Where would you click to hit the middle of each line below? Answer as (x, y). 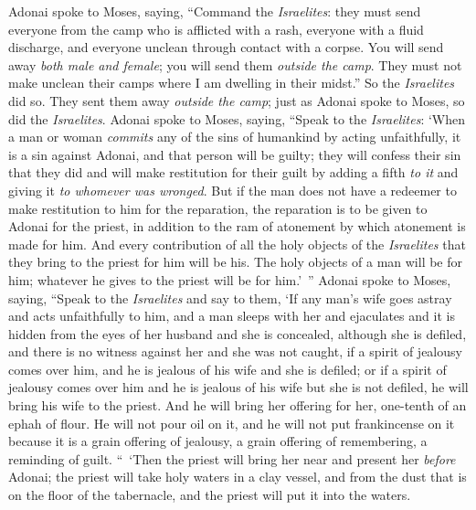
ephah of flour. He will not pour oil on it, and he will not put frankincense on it (232, 423)
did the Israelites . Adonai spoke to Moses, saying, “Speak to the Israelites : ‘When (237, 118)
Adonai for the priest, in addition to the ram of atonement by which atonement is (237, 226)
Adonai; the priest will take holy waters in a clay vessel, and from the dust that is (238, 477)
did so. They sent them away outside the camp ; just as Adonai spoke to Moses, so (237, 100)
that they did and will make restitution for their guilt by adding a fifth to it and (233, 172)
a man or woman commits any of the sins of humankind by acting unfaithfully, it (235, 137)
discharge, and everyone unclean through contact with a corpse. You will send (226, 47)
